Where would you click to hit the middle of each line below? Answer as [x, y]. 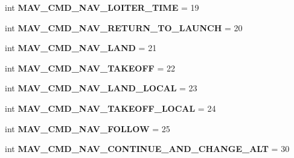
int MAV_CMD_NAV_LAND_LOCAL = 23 [101, 88]
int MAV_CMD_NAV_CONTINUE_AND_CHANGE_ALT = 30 [147, 149]
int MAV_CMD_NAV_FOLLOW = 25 [88, 128]
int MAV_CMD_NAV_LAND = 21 [81, 48]
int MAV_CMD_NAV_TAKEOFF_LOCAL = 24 [110, 108]
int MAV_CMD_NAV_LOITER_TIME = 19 [102, 7]
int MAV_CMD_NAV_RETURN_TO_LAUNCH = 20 [124, 27]
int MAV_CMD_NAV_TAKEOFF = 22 [90, 68]
